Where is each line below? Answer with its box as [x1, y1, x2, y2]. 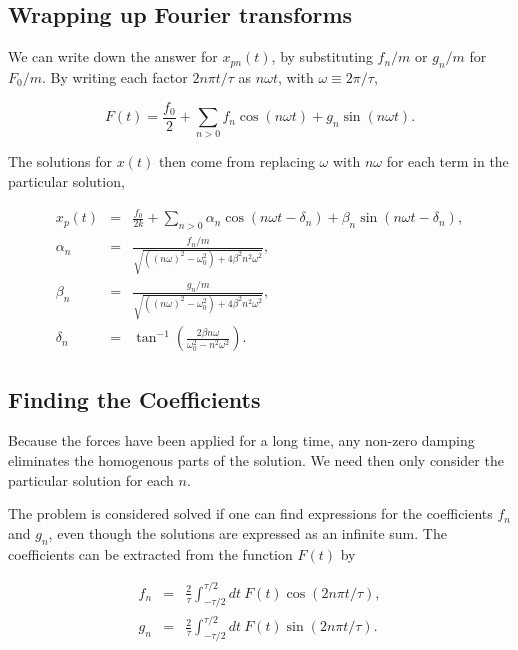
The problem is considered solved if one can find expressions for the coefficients [8, 503, 493, 524]
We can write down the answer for [8, 46, 218, 67]
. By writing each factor [42, 67, 188, 87]
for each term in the [386, 151, 509, 172]
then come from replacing [158, 151, 315, 172]
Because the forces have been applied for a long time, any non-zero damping [8, 430, 475, 451]
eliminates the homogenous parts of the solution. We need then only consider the [8, 450, 504, 470]
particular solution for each [8, 469, 174, 490]
